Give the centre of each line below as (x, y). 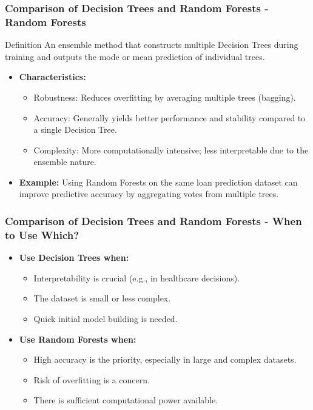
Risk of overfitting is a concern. (92, 379)
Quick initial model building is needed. (106, 318)
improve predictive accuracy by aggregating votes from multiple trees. (149, 194)
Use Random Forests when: (78, 339)
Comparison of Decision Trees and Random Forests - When (153, 221)
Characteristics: (52, 77)
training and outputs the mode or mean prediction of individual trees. (135, 56)
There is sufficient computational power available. (126, 400)
